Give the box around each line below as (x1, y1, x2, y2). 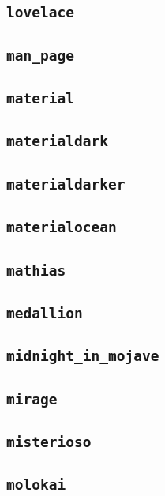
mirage (6, 390, 58, 408)
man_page (6, 47, 74, 64)
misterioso (6, 433, 92, 450)
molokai (6, 476, 66, 494)
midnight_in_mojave (6, 348, 159, 365)
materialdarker (6, 175, 126, 193)
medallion (6, 304, 83, 321)
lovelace (6, 4, 74, 21)
